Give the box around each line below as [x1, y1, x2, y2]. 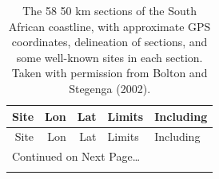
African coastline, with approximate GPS [8, 18, 211, 34]
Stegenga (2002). [69, 80, 151, 96]
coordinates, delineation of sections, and [11, 33, 208, 50]
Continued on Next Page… [12, 148, 141, 165]
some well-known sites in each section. [16, 49, 203, 65]
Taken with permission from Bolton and [11, 64, 208, 81]
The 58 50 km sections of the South [22, 2, 197, 18]
